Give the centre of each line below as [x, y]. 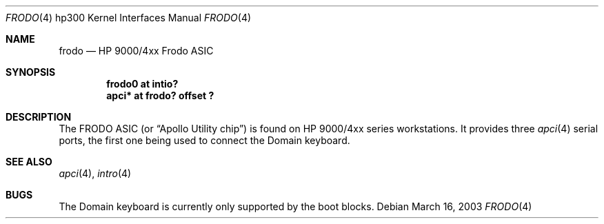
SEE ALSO [29, 162]
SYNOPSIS [31, 72]
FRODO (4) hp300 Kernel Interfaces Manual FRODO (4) [129, 18]
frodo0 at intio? [142, 84]
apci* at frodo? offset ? [160, 95]
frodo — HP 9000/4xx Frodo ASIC [136, 51]
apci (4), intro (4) [95, 173]
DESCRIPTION [39, 117]
